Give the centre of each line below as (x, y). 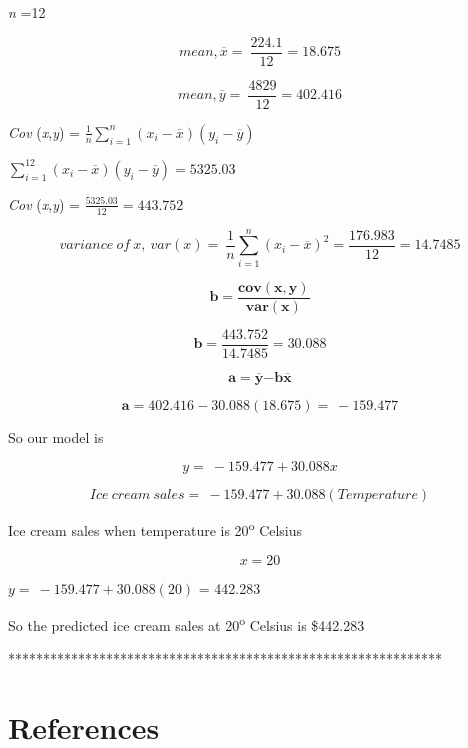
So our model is (56, 436)
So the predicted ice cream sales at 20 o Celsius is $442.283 (186, 623)
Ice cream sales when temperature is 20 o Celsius (155, 529)
